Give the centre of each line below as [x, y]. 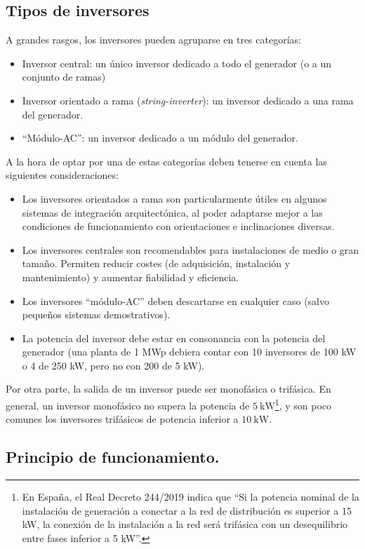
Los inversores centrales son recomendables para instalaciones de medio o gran [191, 249]
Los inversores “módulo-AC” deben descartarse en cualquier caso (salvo [176, 300]
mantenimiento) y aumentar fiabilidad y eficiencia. [131, 277]
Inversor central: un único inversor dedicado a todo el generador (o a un [177, 63]
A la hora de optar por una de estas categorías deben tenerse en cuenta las [166, 161]
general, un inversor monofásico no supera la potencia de [128, 405]
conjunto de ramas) [64, 77]
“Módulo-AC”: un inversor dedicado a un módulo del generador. [160, 138]
